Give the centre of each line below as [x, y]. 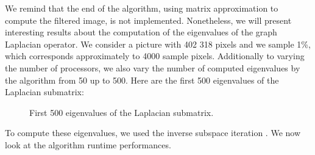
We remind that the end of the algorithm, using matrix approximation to [142, 8]
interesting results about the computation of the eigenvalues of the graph [141, 32]
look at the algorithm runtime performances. [88, 144]
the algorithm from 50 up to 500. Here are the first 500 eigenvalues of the [142, 80]
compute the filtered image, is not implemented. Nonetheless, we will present [148, 20]
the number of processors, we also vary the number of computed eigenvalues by [153, 67]
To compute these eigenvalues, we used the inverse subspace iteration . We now [153, 133]
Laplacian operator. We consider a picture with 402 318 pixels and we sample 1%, [158, 44]
